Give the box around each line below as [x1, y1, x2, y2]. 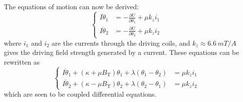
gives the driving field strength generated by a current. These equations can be [4, 47, 239, 57]
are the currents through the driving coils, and [52, 37, 190, 48]
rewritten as [4, 56, 40, 67]
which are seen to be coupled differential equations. [4, 89, 157, 99]
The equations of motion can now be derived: [4, 1, 139, 11]
